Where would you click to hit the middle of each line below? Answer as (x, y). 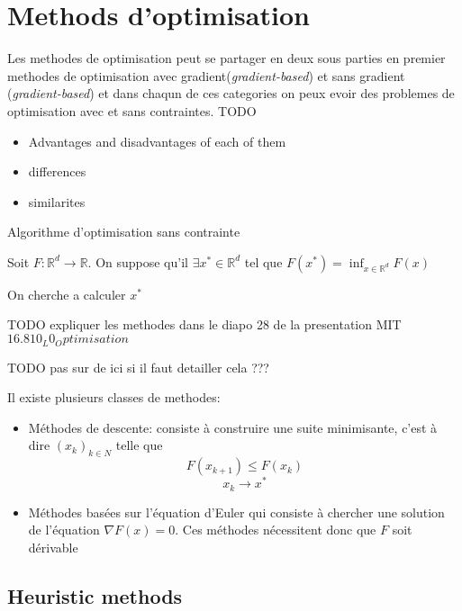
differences (57, 171)
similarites (57, 201)
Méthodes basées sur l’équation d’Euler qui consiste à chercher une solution (236, 512)
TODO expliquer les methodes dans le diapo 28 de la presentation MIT (204, 324)
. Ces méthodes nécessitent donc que (276, 530)
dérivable (53, 547)
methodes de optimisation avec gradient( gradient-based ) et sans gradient (206, 75)
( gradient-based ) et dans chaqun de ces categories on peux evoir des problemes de (231, 93)
